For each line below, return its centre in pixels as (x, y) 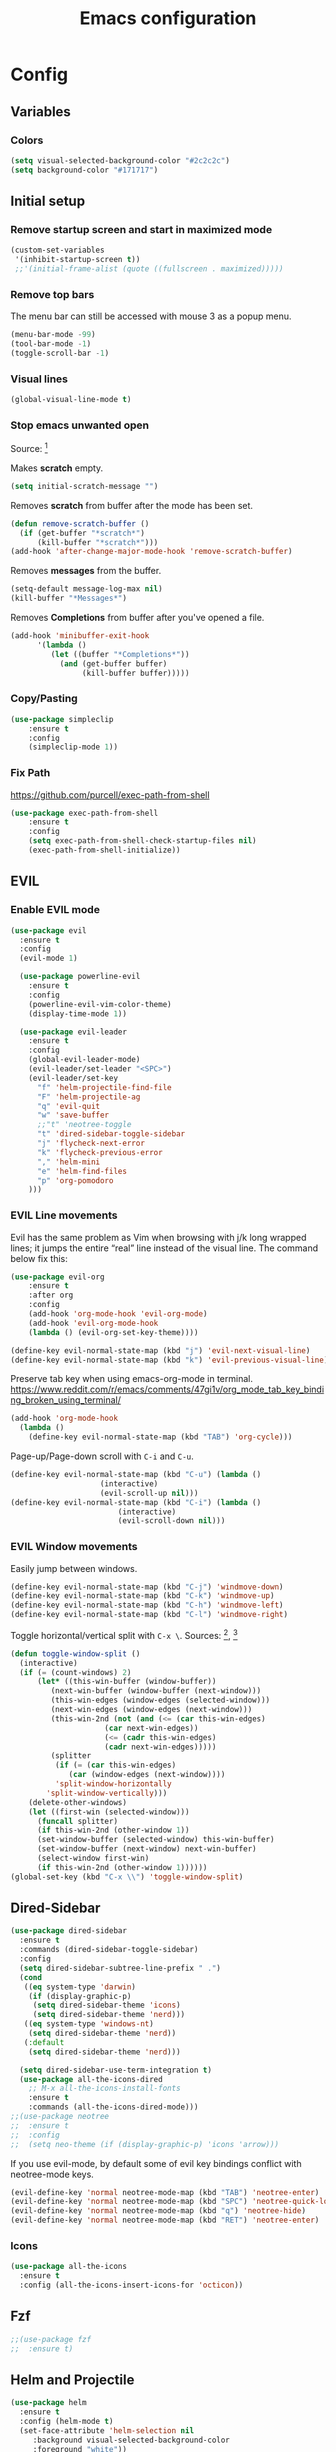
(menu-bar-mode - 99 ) (53, 335)
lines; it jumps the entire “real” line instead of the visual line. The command (164, 1248)
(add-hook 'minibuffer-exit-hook (80, 636)
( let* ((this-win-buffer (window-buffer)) (126, 1682)
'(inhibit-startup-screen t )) (77, 260)
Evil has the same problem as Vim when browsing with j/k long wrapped (158, 1237)
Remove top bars (52, 294)
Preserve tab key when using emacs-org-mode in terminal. (131, 1379)
